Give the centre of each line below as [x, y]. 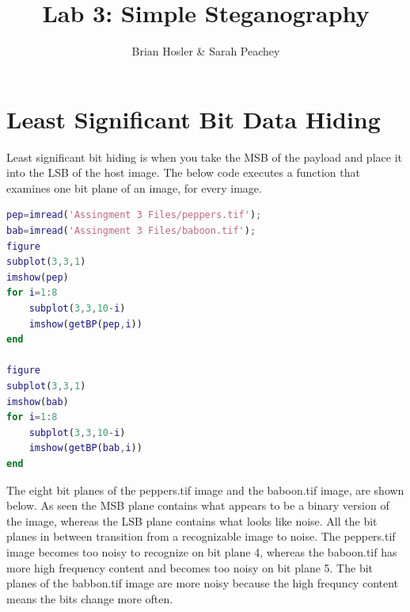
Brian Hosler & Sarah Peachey [206, 51]
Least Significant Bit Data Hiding [194, 119]
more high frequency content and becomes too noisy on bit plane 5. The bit [190, 567]
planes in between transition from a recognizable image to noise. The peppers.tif [201, 536]
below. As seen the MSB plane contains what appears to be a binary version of [198, 505]
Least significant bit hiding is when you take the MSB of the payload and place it [204, 157]
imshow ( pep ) [38, 277]
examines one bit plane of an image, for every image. [134, 187]
